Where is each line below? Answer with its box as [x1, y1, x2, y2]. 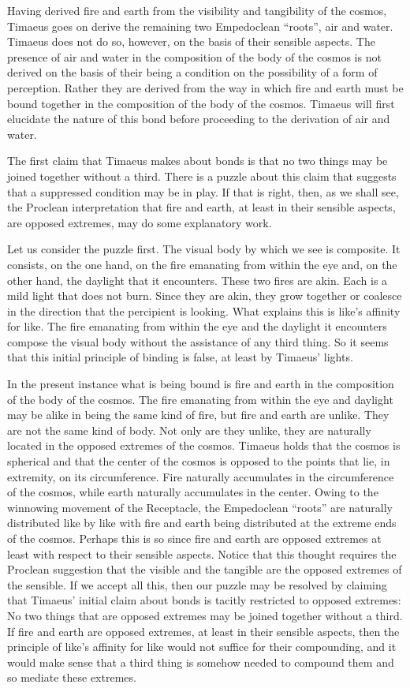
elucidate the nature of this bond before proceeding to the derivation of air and [7, 110, 390, 127]
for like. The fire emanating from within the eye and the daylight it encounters [7, 318, 387, 335]
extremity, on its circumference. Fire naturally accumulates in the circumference [7, 468, 394, 484]
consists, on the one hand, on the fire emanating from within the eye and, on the [7, 256, 397, 272]
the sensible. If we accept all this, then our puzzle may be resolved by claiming [7, 576, 387, 593]
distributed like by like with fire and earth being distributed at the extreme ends [7, 514, 397, 531]
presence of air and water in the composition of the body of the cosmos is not [7, 48, 382, 65]
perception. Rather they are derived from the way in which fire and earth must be [7, 79, 404, 95]
